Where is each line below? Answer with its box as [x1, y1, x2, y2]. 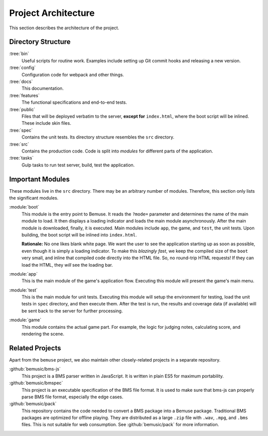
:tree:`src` [9, 141, 29, 147]
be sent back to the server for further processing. [21, 308, 123, 314]
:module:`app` [9, 271, 38, 277]
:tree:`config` [9, 65, 36, 71]
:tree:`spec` [9, 127, 33, 133]
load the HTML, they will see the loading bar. [21, 262, 113, 268]
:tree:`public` [9, 106, 36, 112]
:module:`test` [9, 287, 38, 293]
